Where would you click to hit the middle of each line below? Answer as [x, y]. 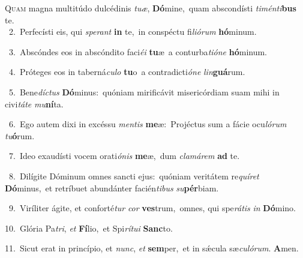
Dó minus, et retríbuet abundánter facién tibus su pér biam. [112, 187]
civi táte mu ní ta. [34, 103]
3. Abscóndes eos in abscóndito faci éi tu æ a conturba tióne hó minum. [138, 51]
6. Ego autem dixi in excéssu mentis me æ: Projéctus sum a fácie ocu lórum [148, 124]
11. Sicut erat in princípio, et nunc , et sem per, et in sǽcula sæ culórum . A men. [152, 248]
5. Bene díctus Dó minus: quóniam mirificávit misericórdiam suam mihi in [144, 91]
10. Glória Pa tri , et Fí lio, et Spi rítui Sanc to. [89, 228]
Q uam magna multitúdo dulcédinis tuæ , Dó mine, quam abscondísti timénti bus [151, 8]
